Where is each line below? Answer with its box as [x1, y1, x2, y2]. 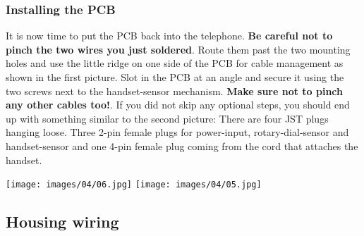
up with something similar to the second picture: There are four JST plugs [6, 111, 329, 125]
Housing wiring [6, 211, 119, 232]
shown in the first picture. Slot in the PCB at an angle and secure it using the [6, 70, 344, 84]
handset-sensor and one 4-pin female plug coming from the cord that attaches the [6, 138, 358, 153]
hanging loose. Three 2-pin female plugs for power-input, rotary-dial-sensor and [6, 125, 349, 139]
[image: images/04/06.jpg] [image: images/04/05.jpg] [6, 180, 262, 190]
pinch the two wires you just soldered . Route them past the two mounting [6, 42, 351, 56]
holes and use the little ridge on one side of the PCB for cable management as [6, 56, 344, 70]
